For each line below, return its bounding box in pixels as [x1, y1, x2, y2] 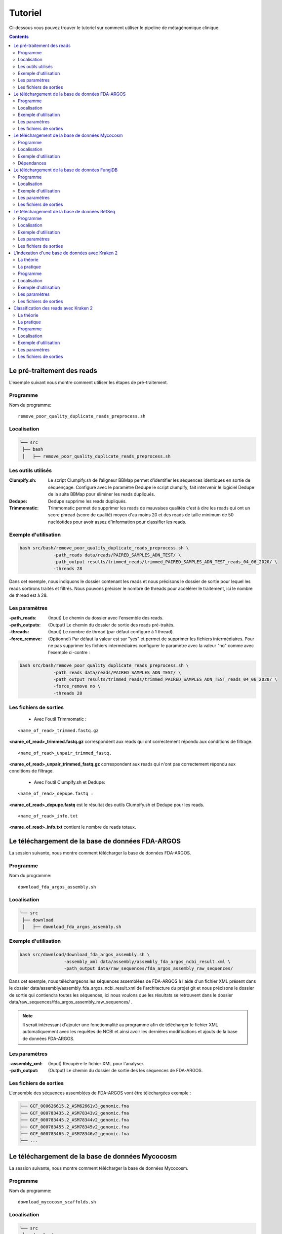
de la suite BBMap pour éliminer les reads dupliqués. [48, 491, 156, 497]
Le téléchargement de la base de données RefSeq [13, 208, 116, 214]
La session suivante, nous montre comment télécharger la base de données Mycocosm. [9, 1165, 189, 1171]
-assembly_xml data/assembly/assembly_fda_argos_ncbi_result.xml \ [63, 959, 231, 964]
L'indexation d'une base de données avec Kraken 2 [13, 250, 118, 256]
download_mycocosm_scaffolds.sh [18, 1199, 96, 1205]
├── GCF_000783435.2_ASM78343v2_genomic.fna [19, 1110, 129, 1116]
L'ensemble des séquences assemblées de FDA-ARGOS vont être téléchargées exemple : [9, 1090, 191, 1096]
